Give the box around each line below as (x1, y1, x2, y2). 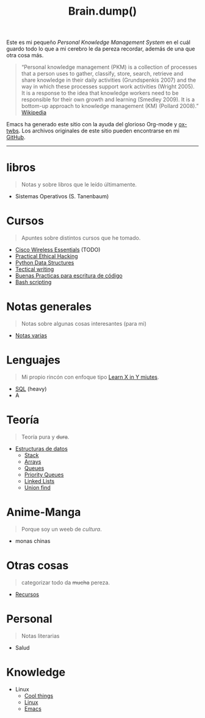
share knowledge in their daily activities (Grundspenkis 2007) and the (21, 76, 196, 84)
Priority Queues (24, 471, 64, 478)
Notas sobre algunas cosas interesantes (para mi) (21, 320, 147, 327)
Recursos (15, 591, 40, 598)
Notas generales (6, 300, 92, 314)
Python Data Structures (15, 259, 74, 267)
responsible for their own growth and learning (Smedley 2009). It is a (21, 96, 195, 103)
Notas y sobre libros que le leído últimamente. (21, 181, 137, 188)
